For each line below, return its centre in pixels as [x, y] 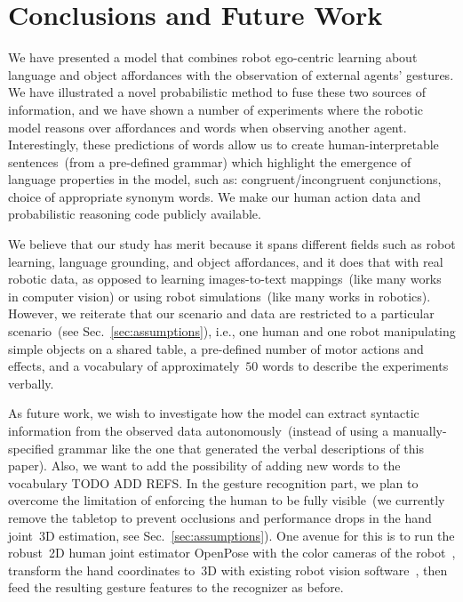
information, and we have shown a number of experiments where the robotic [216, 109]
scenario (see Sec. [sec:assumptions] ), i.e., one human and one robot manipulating [232, 331]
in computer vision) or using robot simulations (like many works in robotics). [220, 296]
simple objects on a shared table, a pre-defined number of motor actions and [216, 348]
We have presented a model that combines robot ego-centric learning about [213, 57]
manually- [419, 430]
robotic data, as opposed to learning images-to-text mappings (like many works [225, 279]
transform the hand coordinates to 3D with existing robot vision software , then [228, 570]
